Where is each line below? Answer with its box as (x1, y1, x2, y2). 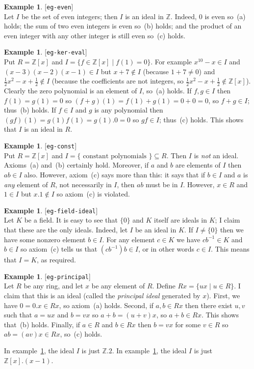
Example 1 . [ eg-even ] (4, 1, 74, 11)
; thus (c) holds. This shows (159, 114, 244, 124)
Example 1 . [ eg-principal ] (4, 271, 91, 281)
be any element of (91, 281, 145, 291)
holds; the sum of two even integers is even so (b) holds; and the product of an (4, 21, 242, 31)
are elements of (175, 160, 221, 170)
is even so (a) (204, 11, 246, 21)
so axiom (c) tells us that (20, 244, 98, 254)
